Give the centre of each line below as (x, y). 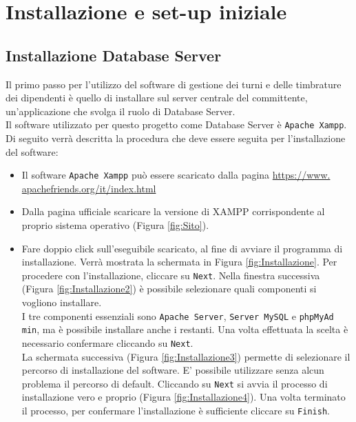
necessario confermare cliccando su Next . (107, 342)
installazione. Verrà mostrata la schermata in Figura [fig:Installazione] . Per (179, 262)
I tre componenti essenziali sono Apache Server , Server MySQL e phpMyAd (178, 315)
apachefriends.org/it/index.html (89, 188)
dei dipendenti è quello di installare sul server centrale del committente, (157, 98)
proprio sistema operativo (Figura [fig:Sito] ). (115, 225)
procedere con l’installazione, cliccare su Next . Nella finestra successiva (171, 275)
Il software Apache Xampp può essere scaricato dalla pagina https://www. (176, 175)
